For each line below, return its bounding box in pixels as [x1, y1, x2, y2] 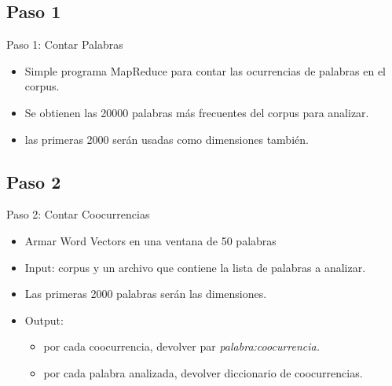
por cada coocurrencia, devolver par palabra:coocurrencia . [43, 338, 321, 355]
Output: [24, 311, 64, 328]
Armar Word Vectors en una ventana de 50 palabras [24, 232, 277, 248]
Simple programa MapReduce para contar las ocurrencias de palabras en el [24, 62, 386, 79]
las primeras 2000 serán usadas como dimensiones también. [24, 131, 309, 147]
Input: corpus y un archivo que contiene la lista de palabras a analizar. [24, 259, 366, 275]
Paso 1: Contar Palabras [6, 36, 123, 53]
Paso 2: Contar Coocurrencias [6, 206, 150, 222]
